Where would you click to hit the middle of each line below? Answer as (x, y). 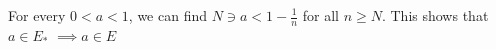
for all (320, 15)
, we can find (167, 15)
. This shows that (435, 15)
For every (37, 15)
